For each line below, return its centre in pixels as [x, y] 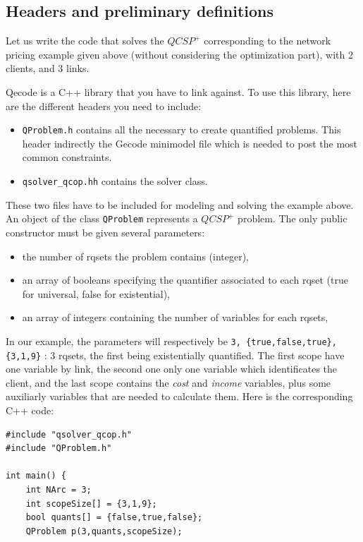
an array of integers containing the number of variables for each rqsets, [175, 317]
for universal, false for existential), [96, 293]
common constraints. [67, 157]
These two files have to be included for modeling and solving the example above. [180, 204]
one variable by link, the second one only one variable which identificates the [172, 369]
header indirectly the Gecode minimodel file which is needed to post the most [190, 143]
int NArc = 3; [59, 489]
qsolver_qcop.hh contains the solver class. [115, 181]
